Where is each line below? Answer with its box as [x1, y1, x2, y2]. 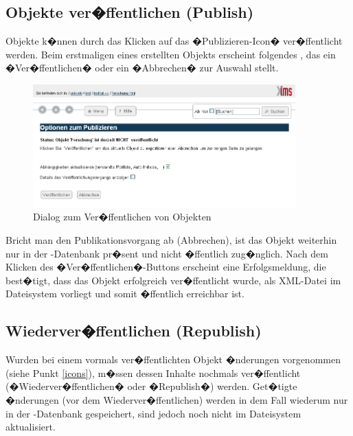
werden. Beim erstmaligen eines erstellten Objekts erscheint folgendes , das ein [5, 47, 336, 61]
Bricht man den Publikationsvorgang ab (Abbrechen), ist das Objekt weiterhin [5, 232, 337, 246]
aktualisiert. [5, 420, 56, 434]
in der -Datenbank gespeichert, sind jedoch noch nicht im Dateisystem [5, 406, 301, 420]
